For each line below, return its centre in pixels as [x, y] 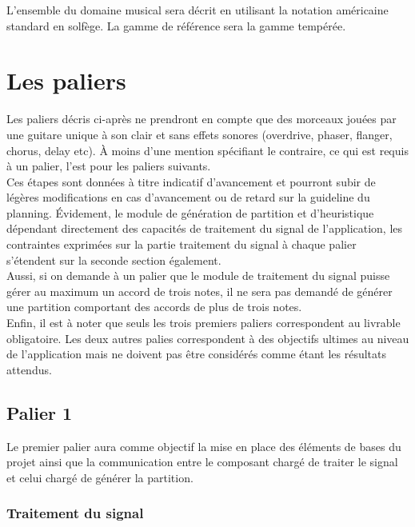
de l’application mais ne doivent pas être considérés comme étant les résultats [197, 354]
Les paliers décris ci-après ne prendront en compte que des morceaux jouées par [202, 119]
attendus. [29, 369]
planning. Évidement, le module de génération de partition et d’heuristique [190, 212]
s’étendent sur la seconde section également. [114, 260]
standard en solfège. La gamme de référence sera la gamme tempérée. [176, 25]
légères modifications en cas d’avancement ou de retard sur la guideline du [188, 197]
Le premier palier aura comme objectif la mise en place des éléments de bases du [204, 446]
